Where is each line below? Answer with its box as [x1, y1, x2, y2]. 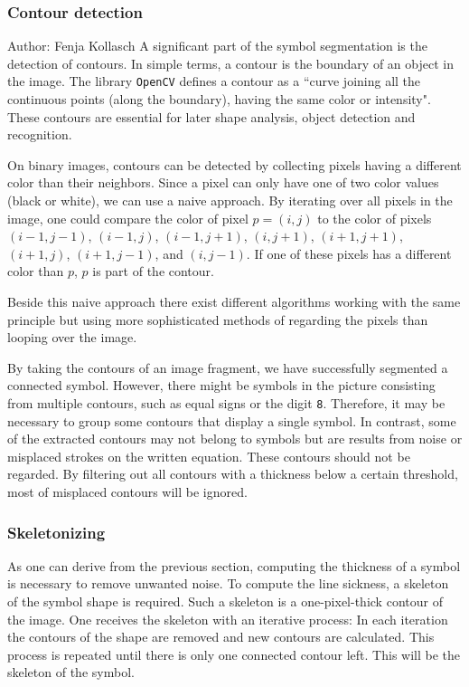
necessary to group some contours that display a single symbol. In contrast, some [7, 411, 456, 430]
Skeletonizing [7, 520, 106, 543]
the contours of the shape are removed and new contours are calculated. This [7, 627, 435, 646]
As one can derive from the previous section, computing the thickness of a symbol [7, 556, 461, 575]
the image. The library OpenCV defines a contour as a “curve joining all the [7, 72, 421, 91]
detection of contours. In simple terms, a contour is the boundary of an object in [7, 53, 454, 72]
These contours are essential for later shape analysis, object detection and [7, 107, 416, 126]
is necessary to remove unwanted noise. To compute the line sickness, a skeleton [7, 574, 449, 593]
